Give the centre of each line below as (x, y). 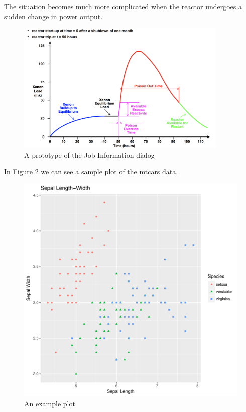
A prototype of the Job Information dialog (89, 154)
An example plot (50, 403)
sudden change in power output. (53, 16)
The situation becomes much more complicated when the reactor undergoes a (123, 6)
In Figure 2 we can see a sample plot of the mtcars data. (91, 171)
